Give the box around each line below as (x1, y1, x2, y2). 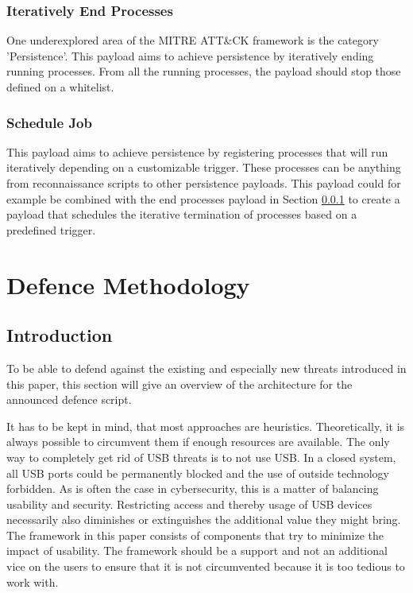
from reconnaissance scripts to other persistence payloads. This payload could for (6, 175, 401, 191)
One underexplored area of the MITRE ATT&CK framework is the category (6, 32, 379, 48)
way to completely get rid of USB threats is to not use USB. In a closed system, (6, 448, 396, 465)
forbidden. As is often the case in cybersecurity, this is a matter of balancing (6, 480, 379, 497)
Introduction (6, 323, 113, 347)
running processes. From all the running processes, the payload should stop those (6, 63, 401, 79)
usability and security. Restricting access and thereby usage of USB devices (6, 495, 372, 512)
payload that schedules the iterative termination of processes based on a (6, 206, 357, 223)
